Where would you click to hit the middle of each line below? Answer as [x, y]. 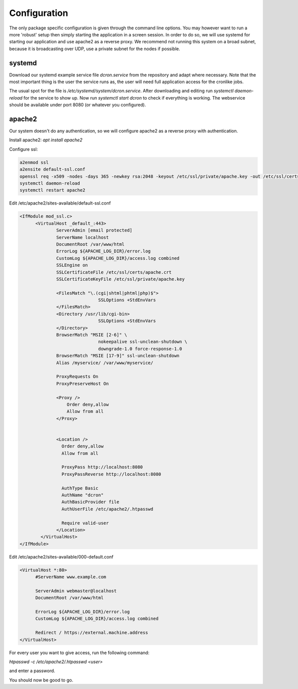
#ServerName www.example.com [71, 577]
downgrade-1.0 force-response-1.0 [140, 349]
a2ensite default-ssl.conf [52, 170]
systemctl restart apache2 [52, 190]
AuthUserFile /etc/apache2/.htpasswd [107, 509]
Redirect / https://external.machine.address [92, 633]
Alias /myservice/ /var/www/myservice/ [105, 363]
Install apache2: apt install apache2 [46, 140]
